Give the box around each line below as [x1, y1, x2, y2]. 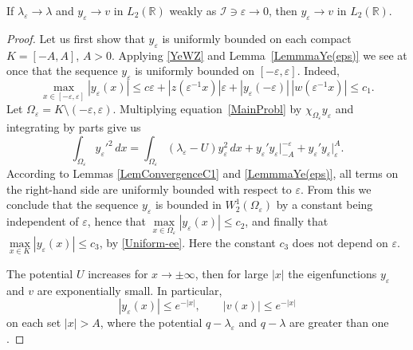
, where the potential [100, 314, 203, 331]
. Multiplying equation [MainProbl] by [112, 100, 302, 117]
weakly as [169, 2, 217, 18]
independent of [6, 213, 79, 230]
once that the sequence [6, 62, 118, 79]
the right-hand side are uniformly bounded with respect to [6, 180, 292, 197]
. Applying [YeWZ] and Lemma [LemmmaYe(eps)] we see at [112, 46, 407, 63]
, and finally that [245, 213, 328, 230]
